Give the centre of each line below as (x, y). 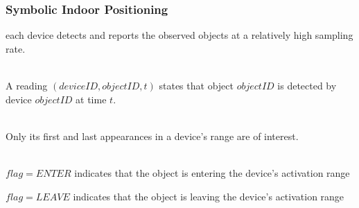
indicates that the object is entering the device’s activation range (212, 172)
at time (91, 99)
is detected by (307, 85)
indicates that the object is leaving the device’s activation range (209, 196)
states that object (196, 85)
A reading (27, 85)
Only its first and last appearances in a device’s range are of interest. (152, 136)
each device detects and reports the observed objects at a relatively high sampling (179, 35)
